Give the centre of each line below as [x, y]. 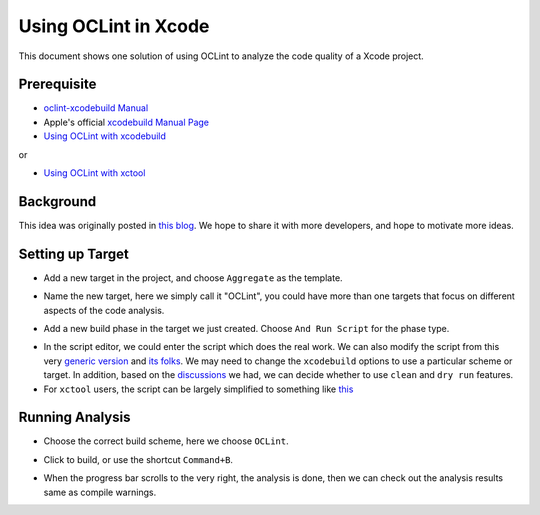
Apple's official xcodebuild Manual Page [126, 122]
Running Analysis [74, 417]
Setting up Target [73, 253]
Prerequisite [57, 84]
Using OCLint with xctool [94, 173]
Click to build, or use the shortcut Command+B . [138, 459]
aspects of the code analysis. [104, 310]
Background [57, 201]
